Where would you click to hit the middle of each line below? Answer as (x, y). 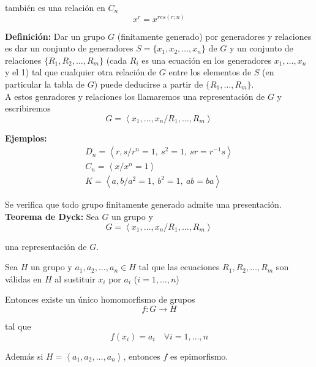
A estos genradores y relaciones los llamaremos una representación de (135, 96)
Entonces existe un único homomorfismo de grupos (100, 299)
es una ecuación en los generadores (207, 60)
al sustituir (75, 278)
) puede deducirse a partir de (149, 84)
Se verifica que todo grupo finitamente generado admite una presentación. (143, 204)
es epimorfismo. (199, 356)
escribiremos (28, 108)
